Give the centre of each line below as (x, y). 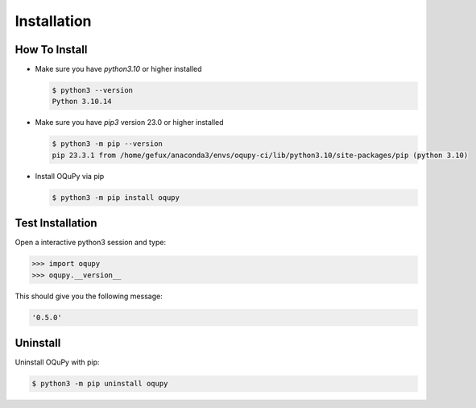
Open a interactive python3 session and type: (91, 243)
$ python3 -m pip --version (107, 144)
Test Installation (56, 223)
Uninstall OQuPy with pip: (57, 362)
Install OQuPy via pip (70, 176)
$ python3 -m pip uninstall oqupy (100, 384)
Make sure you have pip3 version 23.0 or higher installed (130, 123)
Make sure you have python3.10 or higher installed (118, 69)
